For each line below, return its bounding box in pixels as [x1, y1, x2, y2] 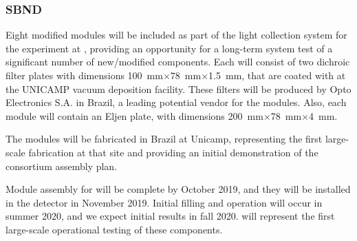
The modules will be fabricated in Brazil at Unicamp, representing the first [6, 132, 323, 146]
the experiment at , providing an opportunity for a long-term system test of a [6, 41, 333, 55]
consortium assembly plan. [6, 158, 118, 173]
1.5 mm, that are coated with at [208, 68, 346, 82]
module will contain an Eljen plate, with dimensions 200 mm [6, 108, 263, 123]
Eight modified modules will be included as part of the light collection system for [6, 28, 347, 42]
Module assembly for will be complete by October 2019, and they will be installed [6, 182, 351, 196]
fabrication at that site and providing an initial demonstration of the [28, 145, 318, 159]
